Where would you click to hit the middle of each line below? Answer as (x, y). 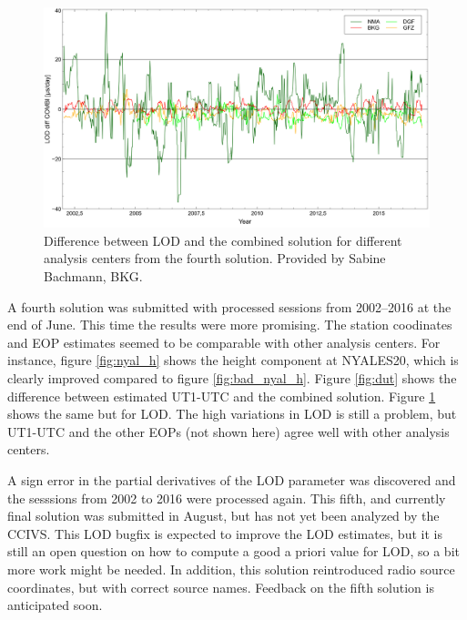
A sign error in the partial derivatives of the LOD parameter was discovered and (232, 479)
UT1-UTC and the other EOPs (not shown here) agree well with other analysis (228, 431)
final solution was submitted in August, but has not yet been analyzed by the (223, 516)
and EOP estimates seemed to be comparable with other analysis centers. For (224, 342)
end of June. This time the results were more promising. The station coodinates (230, 325)
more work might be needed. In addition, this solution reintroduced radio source (231, 569)
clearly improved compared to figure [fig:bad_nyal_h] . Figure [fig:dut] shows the (232, 377)
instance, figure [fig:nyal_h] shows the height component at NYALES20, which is (233, 360)
